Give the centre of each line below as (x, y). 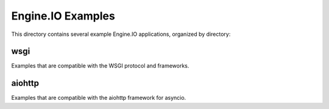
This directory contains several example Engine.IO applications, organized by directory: (121, 34)
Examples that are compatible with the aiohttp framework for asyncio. (99, 98)
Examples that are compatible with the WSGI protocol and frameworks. (100, 66)
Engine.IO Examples (63, 16)
